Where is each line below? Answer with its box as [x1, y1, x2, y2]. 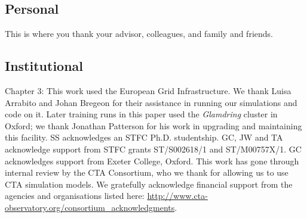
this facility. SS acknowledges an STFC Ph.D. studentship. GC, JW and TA [5, 131, 283, 144]
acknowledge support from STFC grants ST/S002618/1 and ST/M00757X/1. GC [5, 142, 302, 155]
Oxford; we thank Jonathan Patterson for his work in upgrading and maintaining [5, 119, 302, 132]
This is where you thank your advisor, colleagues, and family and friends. [5, 27, 273, 40]
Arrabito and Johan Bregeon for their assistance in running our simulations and [5, 96, 297, 108]
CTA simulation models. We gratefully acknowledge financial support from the [5, 177, 293, 190]
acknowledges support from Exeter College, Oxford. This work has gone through [5, 154, 299, 167]
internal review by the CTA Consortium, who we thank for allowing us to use [5, 166, 288, 179]
